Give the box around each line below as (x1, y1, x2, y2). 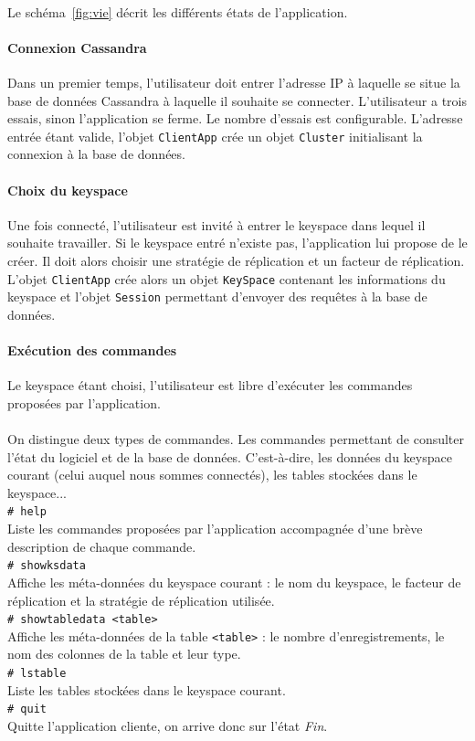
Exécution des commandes (7, 341, 177, 360)
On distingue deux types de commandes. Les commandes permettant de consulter (7, 429, 465, 449)
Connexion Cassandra (7, 37, 147, 57)
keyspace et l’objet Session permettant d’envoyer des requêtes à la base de (7, 287, 427, 306)
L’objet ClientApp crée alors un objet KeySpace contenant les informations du (7, 269, 446, 288)
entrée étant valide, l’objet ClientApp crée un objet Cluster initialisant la (7, 126, 423, 145)
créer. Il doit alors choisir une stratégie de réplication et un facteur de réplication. (7, 251, 465, 270)
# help (7, 505, 47, 519)
